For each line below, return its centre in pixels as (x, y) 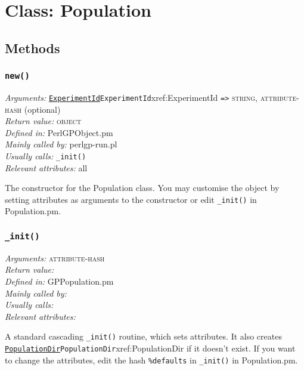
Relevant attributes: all (46, 167)
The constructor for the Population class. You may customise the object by (142, 188)
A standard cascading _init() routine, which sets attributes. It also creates (143, 336)
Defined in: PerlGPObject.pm (59, 132)
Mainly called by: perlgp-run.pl (61, 144)
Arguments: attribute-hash (55, 258)
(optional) (42, 109)
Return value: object (43, 121)
